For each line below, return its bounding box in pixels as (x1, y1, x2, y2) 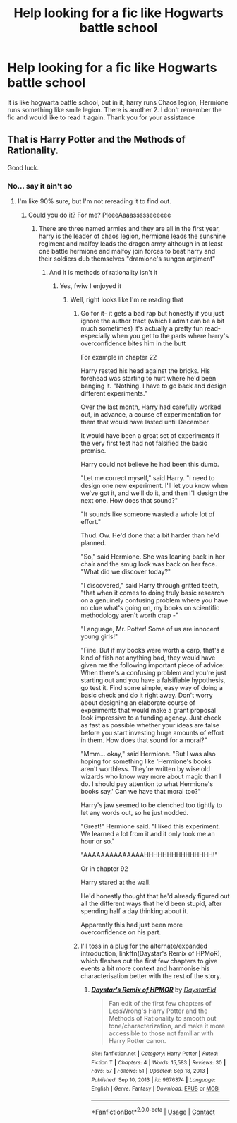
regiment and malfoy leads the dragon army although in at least (38, 239, 224, 248)
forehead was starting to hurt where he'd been (80, 374, 217, 383)
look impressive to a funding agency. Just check (80, 713, 221, 722)
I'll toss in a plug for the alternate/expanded (80, 941, 208, 951)
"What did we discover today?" (80, 567, 171, 576)
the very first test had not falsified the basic (80, 439, 208, 448)
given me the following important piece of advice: (80, 661, 225, 670)
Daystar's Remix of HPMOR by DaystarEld (91, 985, 217, 994)
